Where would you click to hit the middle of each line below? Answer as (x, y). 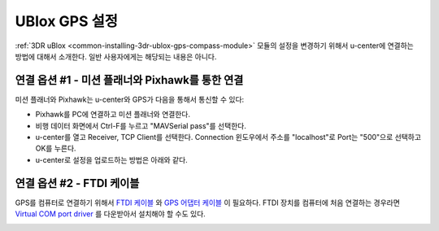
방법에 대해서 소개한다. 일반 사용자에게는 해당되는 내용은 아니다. (116, 56)
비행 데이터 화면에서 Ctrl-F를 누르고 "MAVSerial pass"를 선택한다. (141, 125)
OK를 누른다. (56, 148)
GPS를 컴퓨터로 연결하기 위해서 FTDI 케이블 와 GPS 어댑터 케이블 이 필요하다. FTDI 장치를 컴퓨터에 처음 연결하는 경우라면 (207, 203)
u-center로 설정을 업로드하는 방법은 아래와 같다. (112, 159)
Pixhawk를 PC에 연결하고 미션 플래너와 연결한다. (113, 115)
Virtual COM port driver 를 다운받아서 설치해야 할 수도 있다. (111, 214)
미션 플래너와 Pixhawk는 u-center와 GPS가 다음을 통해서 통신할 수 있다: (130, 99)
